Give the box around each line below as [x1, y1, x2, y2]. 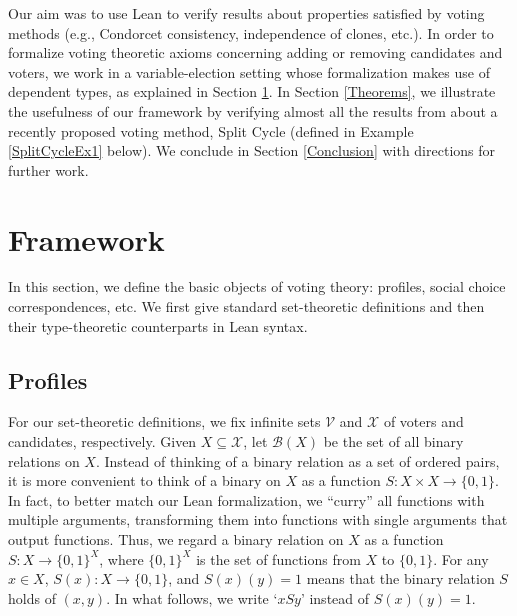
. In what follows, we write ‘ [106, 587, 278, 608]
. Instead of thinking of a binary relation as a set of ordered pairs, [95, 450, 500, 471]
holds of [8, 587, 56, 608]
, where [99, 548, 144, 569]
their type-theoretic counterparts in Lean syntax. [8, 315, 308, 336]
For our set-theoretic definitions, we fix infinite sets [8, 411, 321, 432]
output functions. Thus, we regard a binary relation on [8, 529, 344, 550]
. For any [433, 548, 489, 569]
